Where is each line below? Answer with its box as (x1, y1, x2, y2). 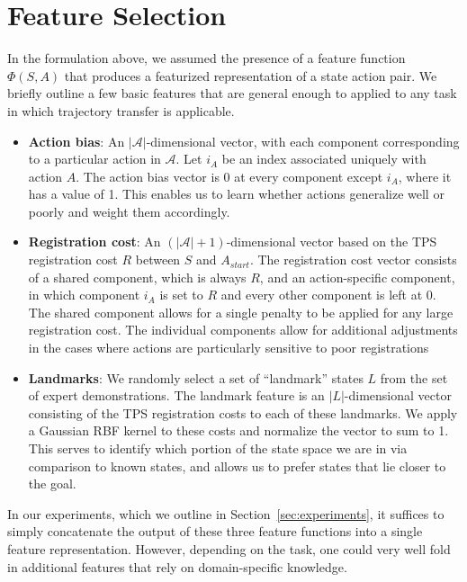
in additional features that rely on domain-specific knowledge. (7, 557, 347, 576)
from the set (380, 368, 448, 387)
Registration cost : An (28, 232, 161, 251)
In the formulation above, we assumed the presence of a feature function (7, 49, 406, 67)
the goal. (28, 474, 76, 493)
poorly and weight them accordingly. (28, 201, 230, 220)
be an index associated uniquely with (221, 149, 427, 168)
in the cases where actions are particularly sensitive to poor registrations (28, 338, 429, 357)
